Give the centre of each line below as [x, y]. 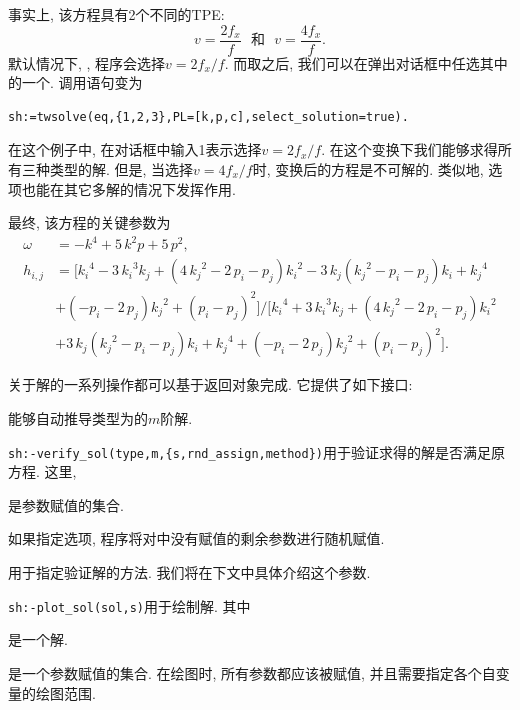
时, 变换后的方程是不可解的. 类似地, [368, 169]
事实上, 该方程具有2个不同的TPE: [116, 14]
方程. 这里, [42, 471]
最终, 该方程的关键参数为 [89, 222]
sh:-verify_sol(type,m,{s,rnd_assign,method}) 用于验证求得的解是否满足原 [256, 451]
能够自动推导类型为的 [78, 418]
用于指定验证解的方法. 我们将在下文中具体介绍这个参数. [189, 572]
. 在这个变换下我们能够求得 [409, 149]
